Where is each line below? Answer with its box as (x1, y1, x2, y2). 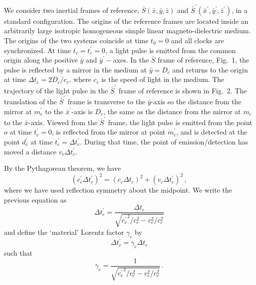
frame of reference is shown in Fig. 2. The (118, 85, 247, 95)
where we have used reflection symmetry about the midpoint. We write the (4, 185, 232, 195)
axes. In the (113, 55, 149, 65)
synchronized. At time (4, 45, 71, 55)
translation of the (4, 96, 57, 106)
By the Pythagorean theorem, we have (4, 163, 121, 173)
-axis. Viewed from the (28, 117, 97, 127)
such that (4, 248, 33, 258)
